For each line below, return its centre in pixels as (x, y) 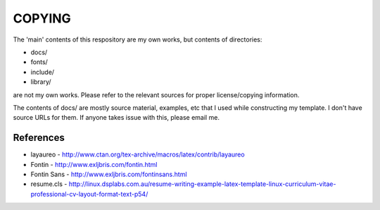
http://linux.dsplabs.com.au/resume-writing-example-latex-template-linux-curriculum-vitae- (202, 184)
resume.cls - (49, 184)
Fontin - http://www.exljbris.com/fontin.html (94, 164)
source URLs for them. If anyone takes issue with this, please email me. (116, 118)
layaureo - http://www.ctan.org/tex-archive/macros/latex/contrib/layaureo (138, 154)
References (39, 138)
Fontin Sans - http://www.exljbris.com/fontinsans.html (109, 174)
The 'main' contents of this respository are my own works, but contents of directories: (138, 39)
